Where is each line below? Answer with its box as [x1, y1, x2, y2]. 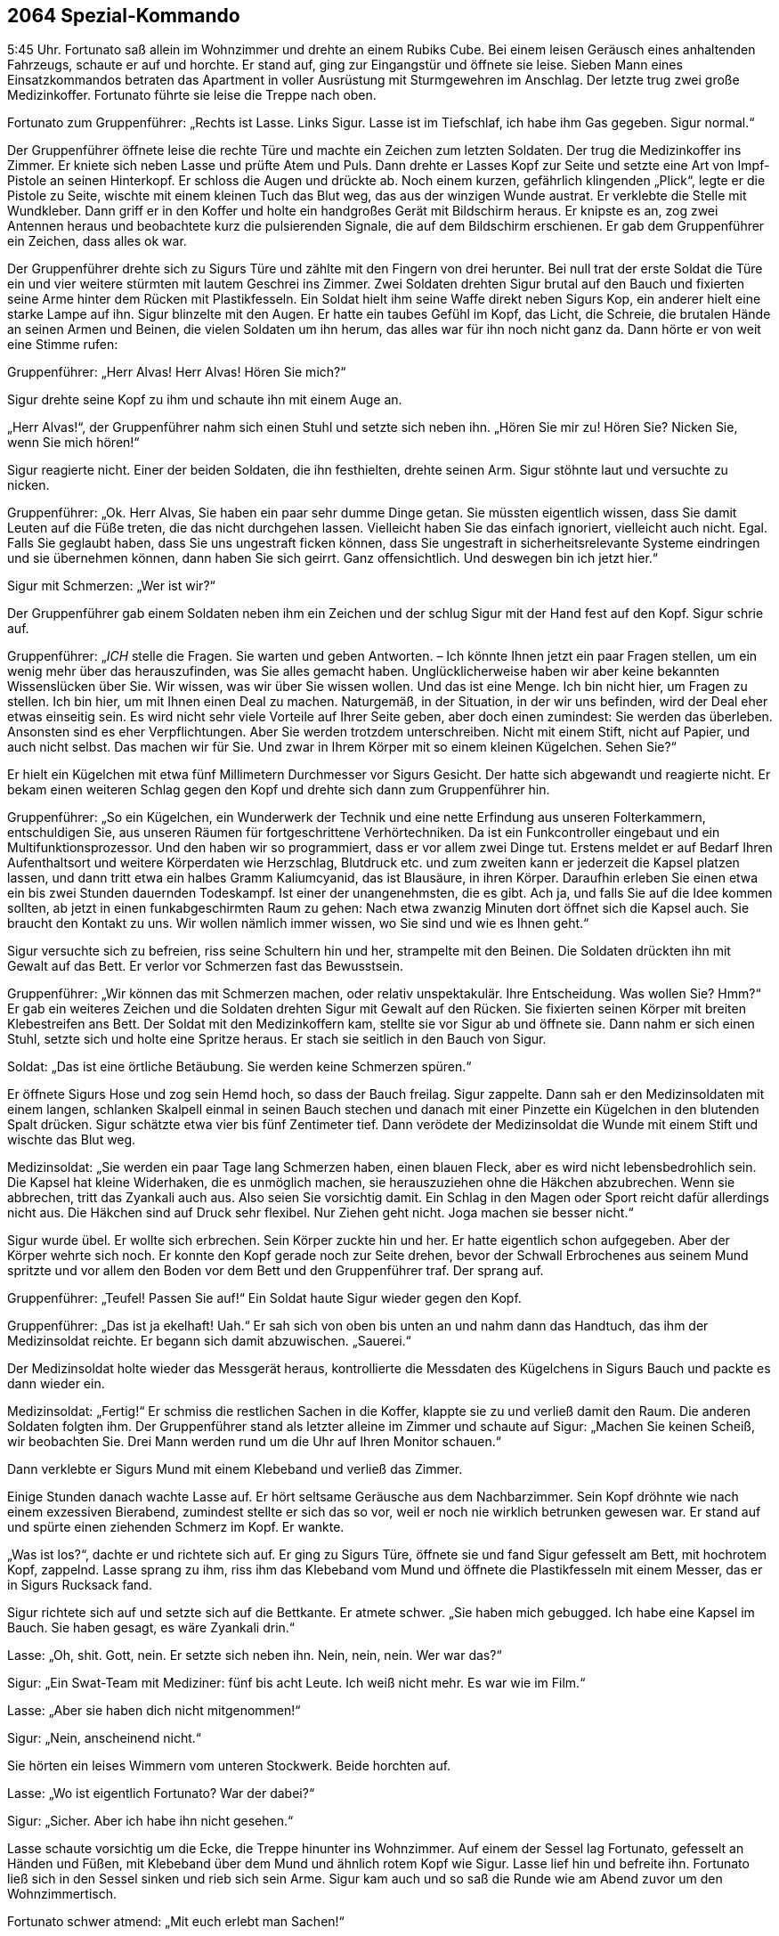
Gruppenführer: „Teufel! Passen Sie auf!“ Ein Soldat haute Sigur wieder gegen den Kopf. [7, 1290, 522, 1306]
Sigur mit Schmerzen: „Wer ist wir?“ [7, 578, 215, 594]
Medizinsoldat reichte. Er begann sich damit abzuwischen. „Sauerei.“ [7, 1333, 411, 1349]
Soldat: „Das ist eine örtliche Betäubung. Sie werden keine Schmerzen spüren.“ [7, 1059, 472, 1075]
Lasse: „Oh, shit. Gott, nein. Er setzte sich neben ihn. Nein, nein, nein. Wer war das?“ [7, 1647, 502, 1663]
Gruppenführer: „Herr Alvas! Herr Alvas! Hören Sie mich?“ [7, 364, 346, 380]
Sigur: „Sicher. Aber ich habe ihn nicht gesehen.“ [7, 1813, 294, 1829]
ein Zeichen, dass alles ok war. [7, 233, 187, 249]
